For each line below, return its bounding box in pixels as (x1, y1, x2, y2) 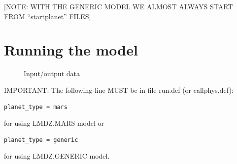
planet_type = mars (4, 103, 68, 110)
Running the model (4, 40, 138, 60)
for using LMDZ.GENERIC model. (4, 151, 110, 161)
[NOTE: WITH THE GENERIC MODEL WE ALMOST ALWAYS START (4, 1, 233, 11)
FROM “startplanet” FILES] (4, 11, 91, 21)
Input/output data (24, 68, 80, 79)
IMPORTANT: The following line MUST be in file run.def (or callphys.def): (4, 84, 234, 95)
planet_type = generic (4, 136, 78, 143)
